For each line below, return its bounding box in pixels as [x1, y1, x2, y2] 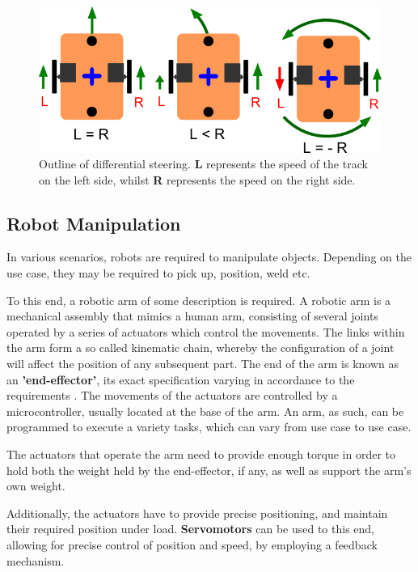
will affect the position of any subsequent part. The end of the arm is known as [6, 355, 399, 372]
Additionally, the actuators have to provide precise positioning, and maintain [6, 504, 388, 521]
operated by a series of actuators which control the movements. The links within [6, 323, 405, 340]
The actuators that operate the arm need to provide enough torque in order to [6, 446, 396, 463]
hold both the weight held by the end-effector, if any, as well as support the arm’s [6, 461, 412, 478]
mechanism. [6, 552, 65, 569]
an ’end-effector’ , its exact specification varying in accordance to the [6, 371, 355, 388]
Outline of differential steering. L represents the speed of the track [39, 155, 368, 172]
